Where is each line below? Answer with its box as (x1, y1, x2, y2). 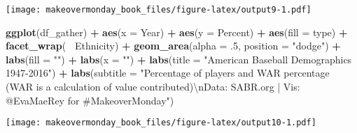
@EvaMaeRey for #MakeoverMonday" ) (6, 93, 174, 107)
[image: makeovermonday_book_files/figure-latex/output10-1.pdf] (6, 118, 316, 128)
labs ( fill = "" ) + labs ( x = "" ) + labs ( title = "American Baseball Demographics (6, 52, 352, 66)
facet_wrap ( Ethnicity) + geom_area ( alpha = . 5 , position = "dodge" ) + (6, 38, 341, 53)
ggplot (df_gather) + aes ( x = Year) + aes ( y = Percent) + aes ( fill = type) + (6, 24, 348, 39)
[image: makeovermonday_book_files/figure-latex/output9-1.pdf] (6, 5, 311, 15)
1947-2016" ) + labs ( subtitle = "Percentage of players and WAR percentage (6, 65, 330, 80)
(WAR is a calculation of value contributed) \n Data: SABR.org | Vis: (6, 79, 300, 94)
